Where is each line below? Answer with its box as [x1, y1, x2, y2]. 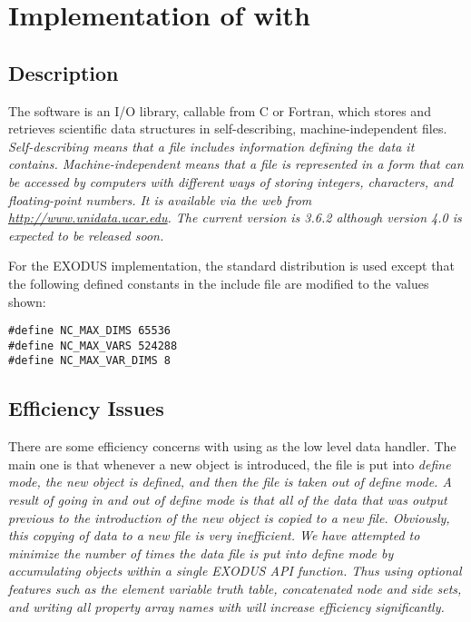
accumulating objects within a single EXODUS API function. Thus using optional [8, 561, 462, 580]
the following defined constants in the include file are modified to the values [8, 273, 429, 292]
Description [8, 58, 119, 86]
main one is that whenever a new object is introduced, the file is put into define [8, 454, 451, 473]
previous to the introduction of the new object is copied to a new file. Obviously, [8, 508, 450, 527]
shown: [8, 291, 46, 311]
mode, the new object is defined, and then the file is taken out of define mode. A [8, 472, 452, 491]
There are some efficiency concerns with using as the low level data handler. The [8, 437, 456, 456]
